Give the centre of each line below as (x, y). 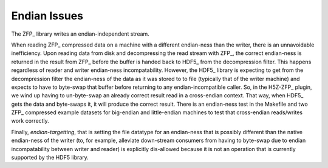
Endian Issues (47, 16)
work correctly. (30, 121)
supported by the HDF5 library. (50, 158)
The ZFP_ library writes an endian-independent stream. (80, 34)
